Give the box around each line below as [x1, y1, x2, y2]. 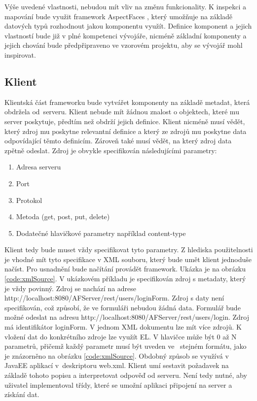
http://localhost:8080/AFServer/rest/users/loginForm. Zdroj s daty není [4, 293, 224, 303]
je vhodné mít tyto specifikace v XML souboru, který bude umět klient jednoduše [4, 254, 252, 264]
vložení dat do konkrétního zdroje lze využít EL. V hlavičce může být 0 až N [4, 331, 237, 341]
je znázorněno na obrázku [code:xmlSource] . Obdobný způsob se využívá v [4, 350, 229, 361]
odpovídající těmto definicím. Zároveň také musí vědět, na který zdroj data [4, 135, 232, 146]
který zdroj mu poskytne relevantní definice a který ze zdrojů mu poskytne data [4, 126, 247, 136]
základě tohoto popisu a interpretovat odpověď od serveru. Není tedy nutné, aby [4, 370, 247, 380]
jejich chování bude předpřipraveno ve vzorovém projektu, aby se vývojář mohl [4, 40, 243, 50]
